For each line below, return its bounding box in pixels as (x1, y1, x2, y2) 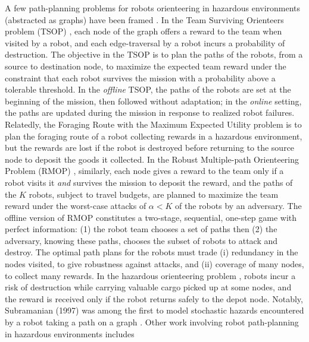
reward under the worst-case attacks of (5, 199, 146, 212)
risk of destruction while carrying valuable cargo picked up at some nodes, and (5, 281, 292, 293)
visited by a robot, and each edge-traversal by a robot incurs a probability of (5, 36, 285, 49)
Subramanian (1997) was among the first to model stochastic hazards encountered (5, 304, 304, 316)
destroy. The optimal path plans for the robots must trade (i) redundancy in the (5, 246, 298, 258)
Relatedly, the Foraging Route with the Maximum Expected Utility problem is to (5, 118, 302, 130)
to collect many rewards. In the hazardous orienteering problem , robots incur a (5, 269, 296, 281)
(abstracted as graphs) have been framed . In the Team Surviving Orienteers (5, 13, 284, 26)
